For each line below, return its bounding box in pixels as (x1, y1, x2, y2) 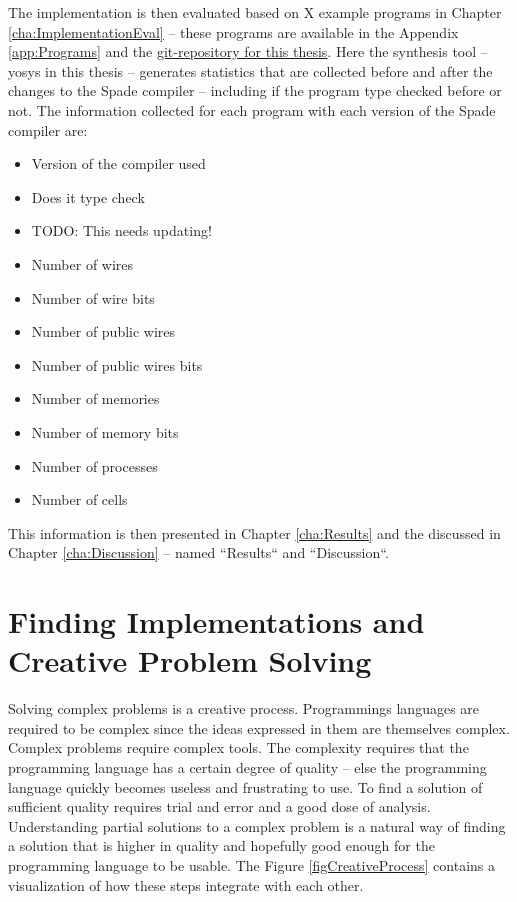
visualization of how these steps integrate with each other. (8, 874, 364, 895)
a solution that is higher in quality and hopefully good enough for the (8, 835, 435, 856)
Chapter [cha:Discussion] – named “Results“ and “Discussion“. (8, 542, 389, 563)
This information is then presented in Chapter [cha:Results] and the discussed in (8, 522, 501, 543)
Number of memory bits (31, 421, 179, 442)
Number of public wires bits (31, 354, 203, 375)
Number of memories (31, 388, 160, 409)
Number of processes (31, 455, 158, 476)
